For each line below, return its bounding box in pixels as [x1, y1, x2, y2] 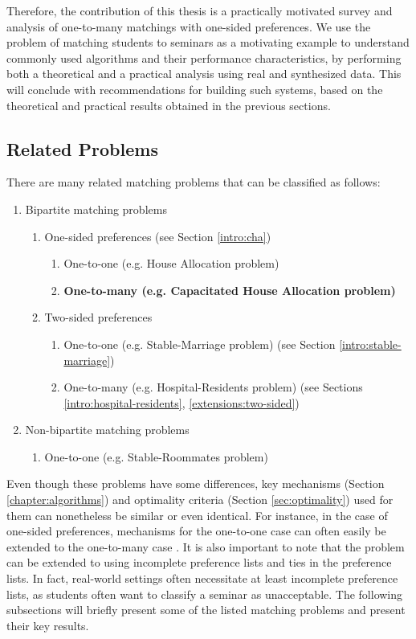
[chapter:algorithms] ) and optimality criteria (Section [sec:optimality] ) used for [6, 491, 394, 508]
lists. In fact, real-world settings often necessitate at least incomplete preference [6, 570, 398, 587]
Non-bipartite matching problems [25, 421, 190, 438]
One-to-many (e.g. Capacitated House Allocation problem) [63, 281, 396, 298]
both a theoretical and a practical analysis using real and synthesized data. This [6, 65, 402, 82]
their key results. [6, 616, 89, 633]
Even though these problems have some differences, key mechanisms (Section [6, 475, 385, 492]
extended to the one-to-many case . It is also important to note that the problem [6, 538, 405, 555]
